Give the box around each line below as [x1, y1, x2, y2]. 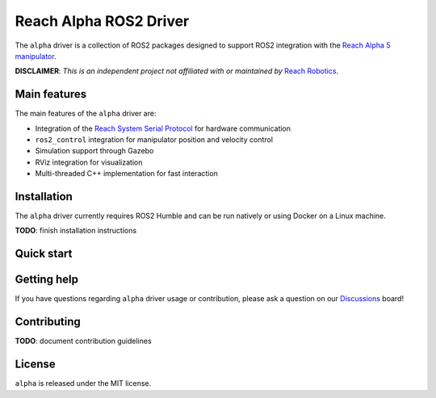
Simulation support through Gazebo [35, 146, 154, 156]
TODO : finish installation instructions [15, 226, 137, 236]
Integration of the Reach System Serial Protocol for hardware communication [35, 124, 291, 133]
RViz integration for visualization [35, 157, 143, 167]
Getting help [15, 273, 78, 287]
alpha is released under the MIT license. [15, 379, 152, 388]
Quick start [15, 247, 73, 261]
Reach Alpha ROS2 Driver [15, 12, 190, 30]
